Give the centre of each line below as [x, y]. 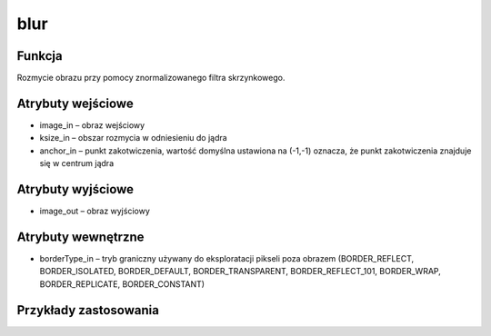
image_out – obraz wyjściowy [95, 211]
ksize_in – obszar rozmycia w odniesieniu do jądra [133, 138]
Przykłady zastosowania [88, 310]
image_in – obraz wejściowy [92, 125]
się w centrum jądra [76, 163]
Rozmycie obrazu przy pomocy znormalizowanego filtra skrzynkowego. [151, 78]
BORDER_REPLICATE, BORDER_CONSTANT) [122, 284]
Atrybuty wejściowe [75, 103]
